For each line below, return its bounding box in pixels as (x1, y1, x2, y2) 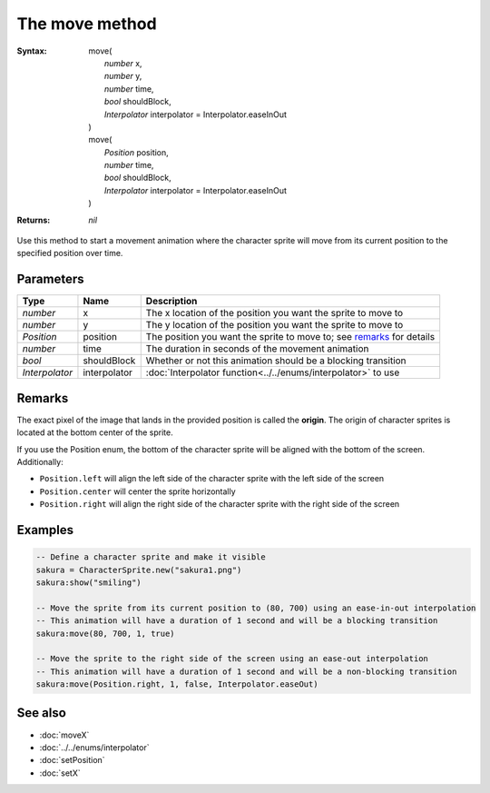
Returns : (16, 214, 51, 225)
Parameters (16, 272, 84, 287)
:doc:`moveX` (39, 729, 90, 740)
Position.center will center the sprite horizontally (39, 486, 236, 497)
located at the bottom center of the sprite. (16, 427, 173, 438)
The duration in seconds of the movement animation (145, 342, 369, 355)
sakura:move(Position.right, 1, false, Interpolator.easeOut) (35, 679, 318, 689)
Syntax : (16, 45, 47, 56)
